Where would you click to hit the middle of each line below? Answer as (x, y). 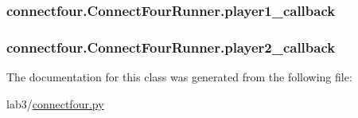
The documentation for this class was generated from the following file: (179, 77)
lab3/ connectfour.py (55, 103)
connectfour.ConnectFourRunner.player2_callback (171, 47)
